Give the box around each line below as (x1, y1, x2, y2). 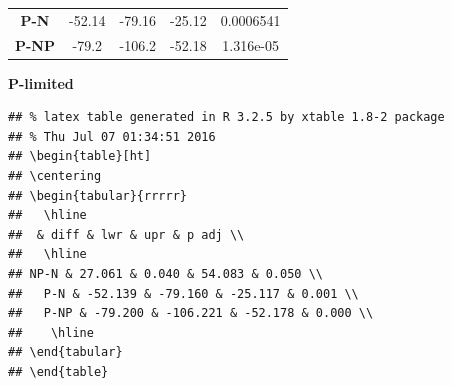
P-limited (8, 72, 74, 93)
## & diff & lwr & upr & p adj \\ (8, 227, 245, 242)
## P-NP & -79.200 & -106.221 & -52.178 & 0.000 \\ (8, 306, 374, 321)
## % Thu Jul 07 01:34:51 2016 (8, 129, 216, 144)
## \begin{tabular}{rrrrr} (8, 188, 187, 203)
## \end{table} (8, 365, 109, 379)
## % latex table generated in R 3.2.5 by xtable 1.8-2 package (8, 110, 445, 125)
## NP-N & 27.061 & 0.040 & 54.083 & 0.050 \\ (8, 267, 323, 282)
